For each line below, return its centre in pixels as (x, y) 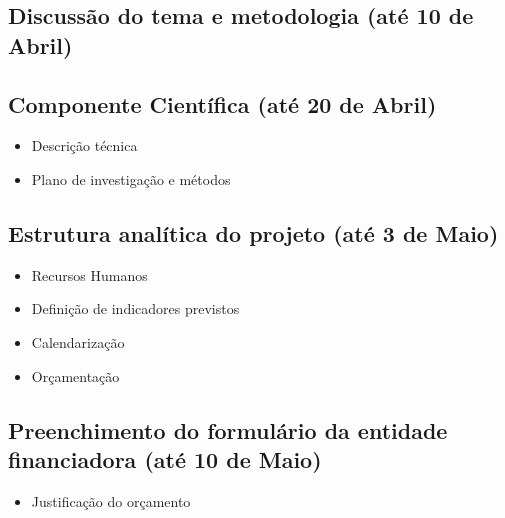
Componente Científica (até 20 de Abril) (222, 103)
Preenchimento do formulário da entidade (228, 429)
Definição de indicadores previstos (135, 308)
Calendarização (78, 341)
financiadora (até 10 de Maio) (165, 458)
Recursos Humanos (89, 274)
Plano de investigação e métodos (131, 178)
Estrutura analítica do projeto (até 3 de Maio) (253, 232)
